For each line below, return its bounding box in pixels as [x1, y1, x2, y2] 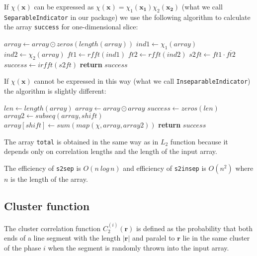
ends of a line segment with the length [4, 233, 121, 243]
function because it [170, 136, 228, 146]
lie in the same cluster [182, 233, 250, 243]
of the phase [4, 242, 41, 253]
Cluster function [4, 198, 90, 213]
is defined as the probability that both [136, 223, 253, 233]
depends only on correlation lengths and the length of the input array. [4, 146, 217, 156]
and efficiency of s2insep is [123, 162, 206, 173]
